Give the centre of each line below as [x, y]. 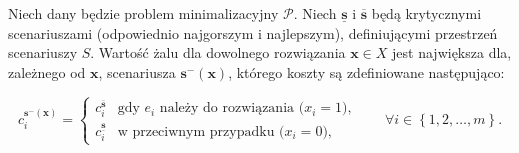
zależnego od [47, 71]
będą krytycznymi [426, 13]
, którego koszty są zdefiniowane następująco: [366, 71]
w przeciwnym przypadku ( [201, 131]
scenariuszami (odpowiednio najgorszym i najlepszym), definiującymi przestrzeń [253, 32]
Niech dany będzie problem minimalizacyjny [143, 13]
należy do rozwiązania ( [232, 108]
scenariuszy [43, 52]
